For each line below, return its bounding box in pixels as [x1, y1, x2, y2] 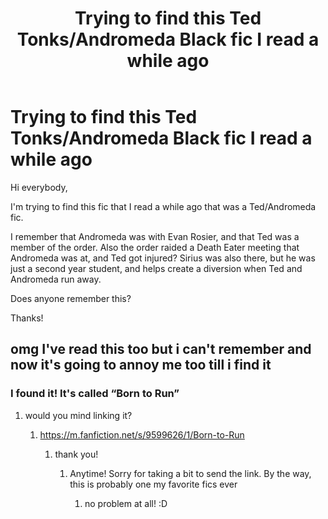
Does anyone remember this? [10, 292, 132, 304]
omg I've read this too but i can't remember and [10, 341, 312, 358]
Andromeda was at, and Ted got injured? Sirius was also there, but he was [10, 252, 316, 264]
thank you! [54, 448, 99, 460]
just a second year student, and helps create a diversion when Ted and [10, 262, 303, 274]
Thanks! [10, 312, 44, 324]
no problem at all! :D [84, 497, 168, 509]
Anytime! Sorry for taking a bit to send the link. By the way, [69, 467, 312, 479]
